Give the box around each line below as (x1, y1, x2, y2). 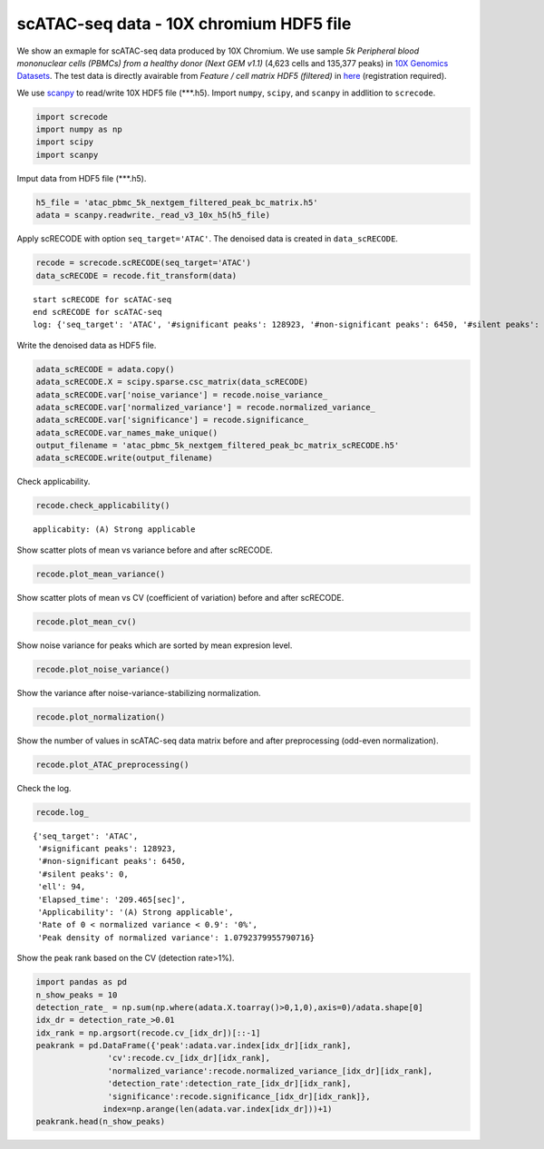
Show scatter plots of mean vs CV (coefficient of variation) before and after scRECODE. (16, 592, 345, 603)
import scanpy (35, 150, 99, 160)
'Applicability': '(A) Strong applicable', (37, 907, 235, 917)
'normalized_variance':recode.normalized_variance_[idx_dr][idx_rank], (107, 1066, 433, 1075)
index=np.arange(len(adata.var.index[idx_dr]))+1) (102, 1104, 333, 1115)
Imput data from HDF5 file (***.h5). (16, 172, 147, 183)
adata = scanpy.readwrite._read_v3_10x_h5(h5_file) (35, 210, 271, 221)
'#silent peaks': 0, (37, 869, 129, 879)
